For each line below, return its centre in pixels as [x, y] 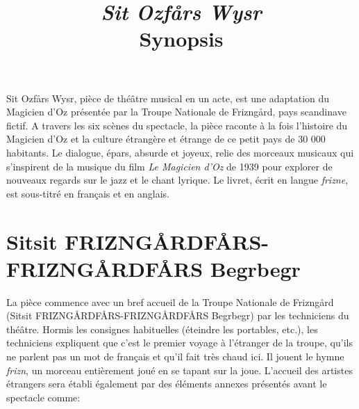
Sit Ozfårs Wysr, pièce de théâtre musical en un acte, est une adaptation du [168, 98]
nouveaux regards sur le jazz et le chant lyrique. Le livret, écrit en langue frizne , [177, 180]
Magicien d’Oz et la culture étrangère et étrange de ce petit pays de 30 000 [166, 139]
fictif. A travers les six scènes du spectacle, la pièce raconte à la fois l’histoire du [177, 125]
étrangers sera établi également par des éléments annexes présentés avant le [167, 384]
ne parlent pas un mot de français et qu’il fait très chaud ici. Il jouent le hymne [175, 356]
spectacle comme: [43, 397]
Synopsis [181, 39]
